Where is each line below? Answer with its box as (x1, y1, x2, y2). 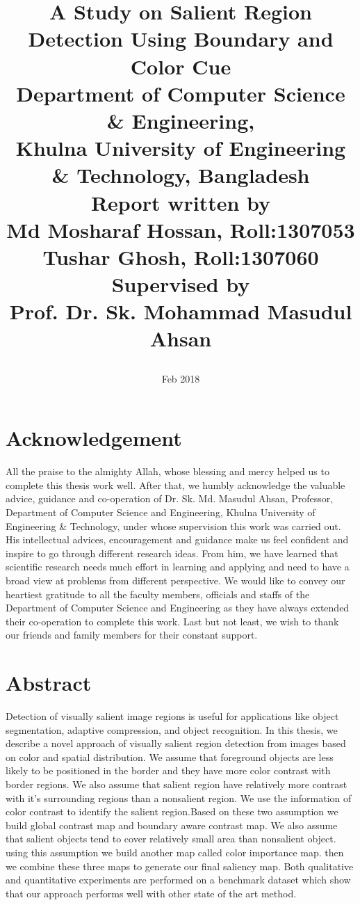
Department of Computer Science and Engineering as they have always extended (6, 600, 350, 615)
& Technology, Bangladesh (51, 161, 310, 189)
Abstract (6, 668, 92, 697)
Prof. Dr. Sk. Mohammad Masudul (9, 297, 352, 326)
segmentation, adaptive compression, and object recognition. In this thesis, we (6, 722, 338, 737)
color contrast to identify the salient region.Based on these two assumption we (6, 804, 338, 819)
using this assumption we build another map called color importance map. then (6, 844, 344, 859)
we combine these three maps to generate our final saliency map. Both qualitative (6, 858, 354, 873)
